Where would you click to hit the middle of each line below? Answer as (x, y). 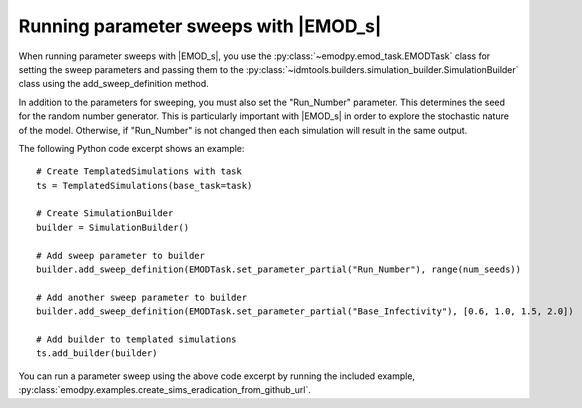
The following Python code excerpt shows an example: (131, 148)
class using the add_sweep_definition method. (113, 84)
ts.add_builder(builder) (97, 353)
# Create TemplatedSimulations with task (139, 171)
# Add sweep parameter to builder (120, 255)
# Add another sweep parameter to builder (142, 297)
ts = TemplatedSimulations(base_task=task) (144, 185)
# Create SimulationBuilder (105, 213)
